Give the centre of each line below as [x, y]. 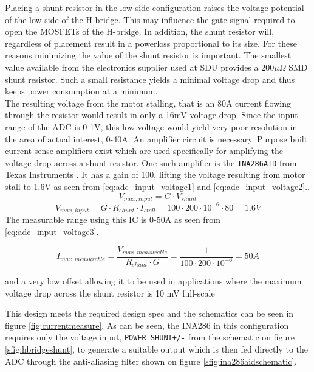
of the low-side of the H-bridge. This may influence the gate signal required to [150, 19]
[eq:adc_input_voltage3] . [52, 231]
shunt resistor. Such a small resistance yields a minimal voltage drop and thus [150, 79]
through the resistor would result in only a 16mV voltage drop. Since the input [152, 115]
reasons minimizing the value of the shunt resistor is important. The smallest [148, 55]
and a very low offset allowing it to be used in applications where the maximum [153, 281]
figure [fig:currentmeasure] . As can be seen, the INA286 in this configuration [147, 325]
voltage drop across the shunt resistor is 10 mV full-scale [110, 293]
